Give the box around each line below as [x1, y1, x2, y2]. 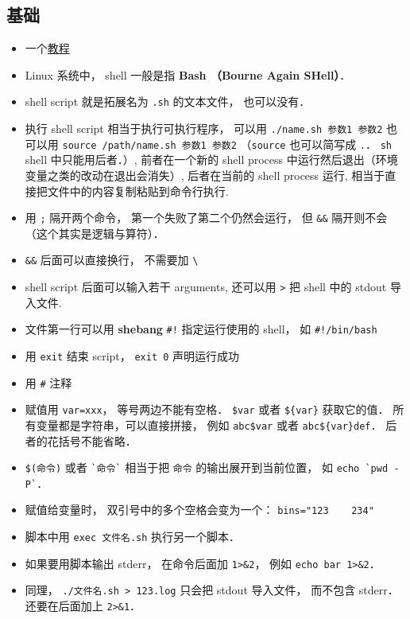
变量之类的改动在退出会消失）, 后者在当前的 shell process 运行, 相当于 [25, 166, 385, 183]
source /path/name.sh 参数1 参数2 [62, 139, 237, 151]
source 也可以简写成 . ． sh [251, 135, 392, 152]
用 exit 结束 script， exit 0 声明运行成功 [25, 347, 240, 364]
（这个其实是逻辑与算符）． [25, 224, 164, 241]
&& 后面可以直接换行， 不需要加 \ [25, 251, 199, 268]
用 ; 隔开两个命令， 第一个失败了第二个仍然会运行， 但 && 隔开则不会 [25, 209, 388, 226]
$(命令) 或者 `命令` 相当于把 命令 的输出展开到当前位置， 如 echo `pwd [25, 459, 389, 476]
